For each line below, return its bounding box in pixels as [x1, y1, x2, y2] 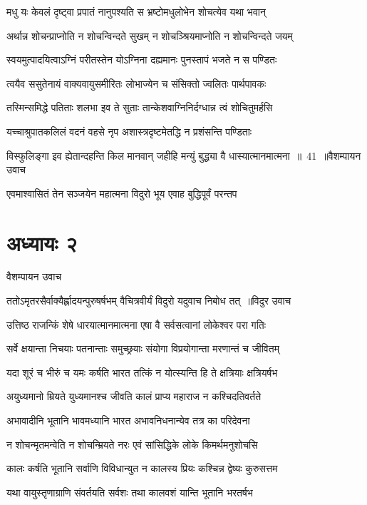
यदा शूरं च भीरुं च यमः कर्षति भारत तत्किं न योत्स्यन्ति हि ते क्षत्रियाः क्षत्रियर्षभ [6, 364, 278, 379]
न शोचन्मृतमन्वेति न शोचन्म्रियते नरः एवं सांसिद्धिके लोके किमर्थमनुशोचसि [6, 437, 258, 452]
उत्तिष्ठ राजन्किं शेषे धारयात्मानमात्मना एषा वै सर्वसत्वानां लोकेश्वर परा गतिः [6, 317, 267, 332]
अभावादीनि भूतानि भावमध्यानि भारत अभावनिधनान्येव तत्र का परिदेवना [6, 413, 250, 428]
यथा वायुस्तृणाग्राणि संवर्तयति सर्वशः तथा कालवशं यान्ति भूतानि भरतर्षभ [6, 484, 253, 499]
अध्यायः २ [6, 228, 78, 257]
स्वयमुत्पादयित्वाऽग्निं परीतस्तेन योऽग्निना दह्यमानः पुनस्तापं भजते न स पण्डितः [6, 52, 277, 67]
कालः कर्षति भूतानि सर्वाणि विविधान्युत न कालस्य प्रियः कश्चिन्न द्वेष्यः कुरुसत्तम [6, 461, 278, 476]
